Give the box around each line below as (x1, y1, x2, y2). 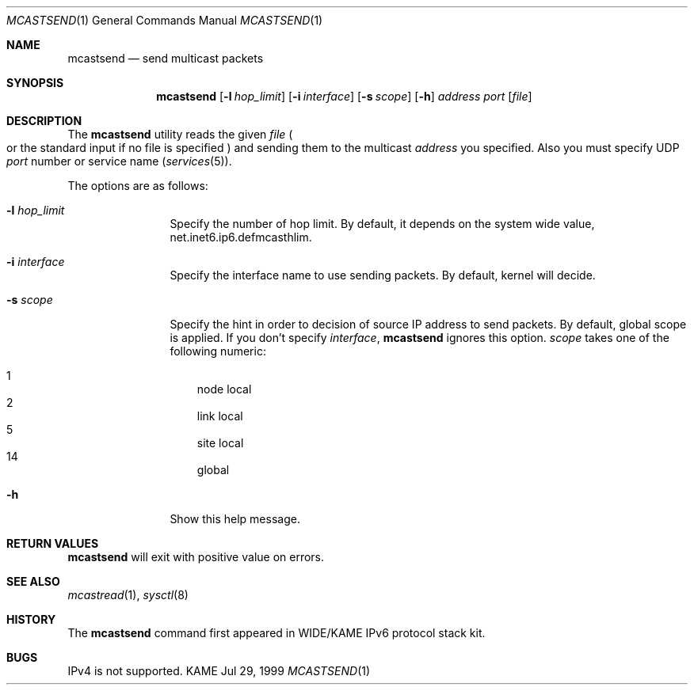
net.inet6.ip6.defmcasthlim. (170, 230, 312, 244)
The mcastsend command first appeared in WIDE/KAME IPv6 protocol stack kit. (67, 626, 486, 640)
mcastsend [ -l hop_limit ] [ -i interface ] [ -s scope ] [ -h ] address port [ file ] (156, 89, 532, 103)
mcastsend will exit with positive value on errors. (67, 550, 325, 564)
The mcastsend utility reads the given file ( (67, 127, 293, 141)
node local (196, 382, 252, 396)
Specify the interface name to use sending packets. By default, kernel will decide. (170, 268, 596, 282)
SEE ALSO (6, 575, 60, 588)
